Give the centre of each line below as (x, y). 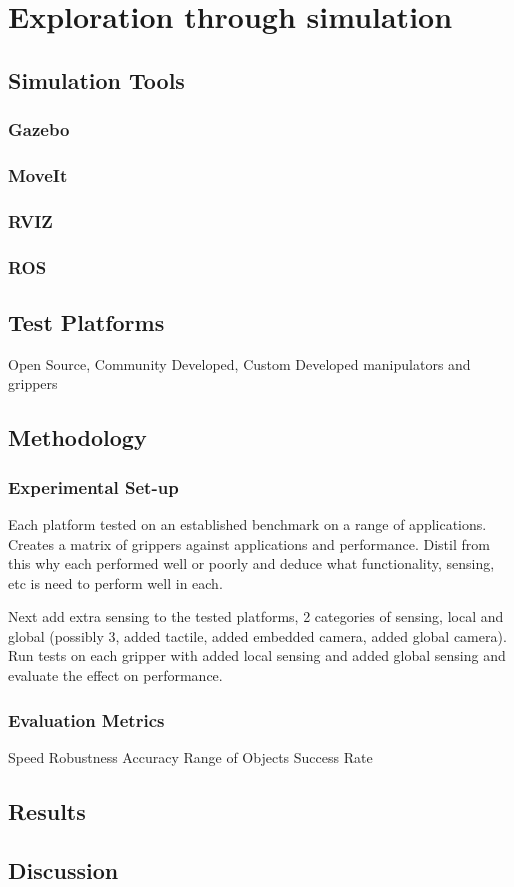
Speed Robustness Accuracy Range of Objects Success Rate (190, 756)
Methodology (77, 437)
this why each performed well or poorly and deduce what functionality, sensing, (251, 563)
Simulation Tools (96, 79)
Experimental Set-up (93, 486)
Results (47, 810)
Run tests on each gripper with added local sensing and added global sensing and (257, 655)
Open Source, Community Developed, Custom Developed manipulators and (239, 363)
